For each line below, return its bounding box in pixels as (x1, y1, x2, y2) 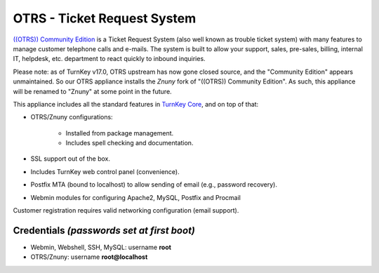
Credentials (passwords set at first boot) (13, 225, 196, 237)
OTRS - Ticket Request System (13, 11, 197, 26)
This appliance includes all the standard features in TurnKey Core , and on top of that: (13, 100, 259, 108)
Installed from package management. (65, 128, 174, 137)
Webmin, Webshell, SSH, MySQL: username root (30, 243, 172, 251)
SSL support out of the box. (30, 154, 111, 163)
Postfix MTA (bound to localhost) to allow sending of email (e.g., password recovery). (30, 180, 277, 189)
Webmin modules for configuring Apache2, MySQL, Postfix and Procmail (30, 193, 241, 201)
